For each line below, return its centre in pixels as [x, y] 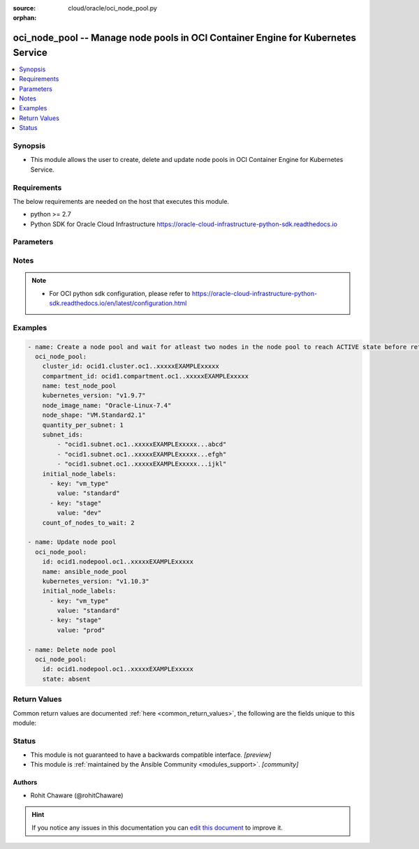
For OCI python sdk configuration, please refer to [120, 293]
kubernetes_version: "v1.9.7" [94, 396]
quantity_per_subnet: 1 [83, 425]
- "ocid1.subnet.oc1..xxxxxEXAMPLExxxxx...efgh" [142, 454]
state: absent [66, 679]
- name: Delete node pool [72, 650]
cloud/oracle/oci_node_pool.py [112, 8]
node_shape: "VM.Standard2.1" [94, 415]
